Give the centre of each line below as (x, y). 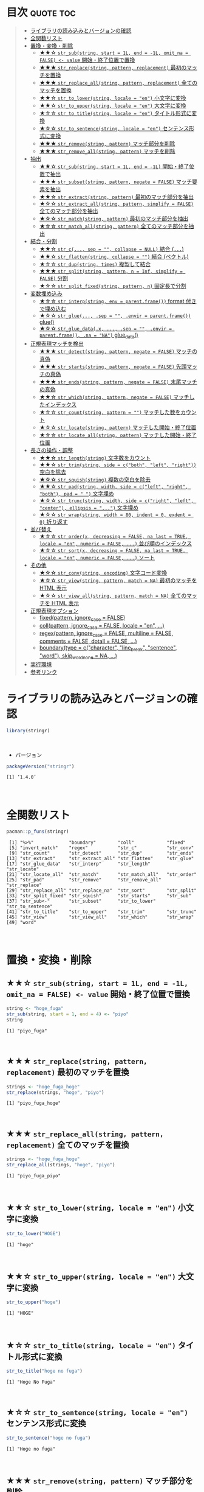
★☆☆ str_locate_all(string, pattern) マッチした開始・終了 (118, 435)
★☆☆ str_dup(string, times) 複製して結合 (95, 264)
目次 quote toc (41, 12)
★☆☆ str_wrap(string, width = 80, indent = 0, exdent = (115, 514)
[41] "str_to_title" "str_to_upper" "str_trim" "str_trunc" (102, 912)
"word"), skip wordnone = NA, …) (78, 656)
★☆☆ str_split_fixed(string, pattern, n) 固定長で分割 (113, 285)
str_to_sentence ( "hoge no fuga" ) (49, 1438)
